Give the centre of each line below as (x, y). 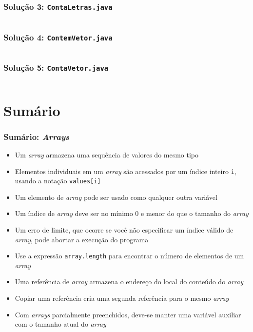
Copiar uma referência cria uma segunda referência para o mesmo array (122, 298)
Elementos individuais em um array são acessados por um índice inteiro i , (126, 171)
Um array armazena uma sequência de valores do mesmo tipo (107, 154)
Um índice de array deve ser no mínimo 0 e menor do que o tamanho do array (132, 213)
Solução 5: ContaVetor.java (56, 68)
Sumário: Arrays (37, 136)
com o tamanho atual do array (60, 324)
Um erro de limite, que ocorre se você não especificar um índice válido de (124, 230)
